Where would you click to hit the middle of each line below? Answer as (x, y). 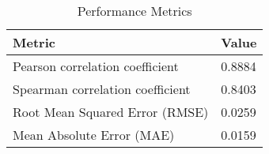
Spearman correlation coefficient (102, 89)
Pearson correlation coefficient (96, 66)
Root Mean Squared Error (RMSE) (111, 112)
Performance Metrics (134, 11)
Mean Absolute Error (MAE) (94, 135)
